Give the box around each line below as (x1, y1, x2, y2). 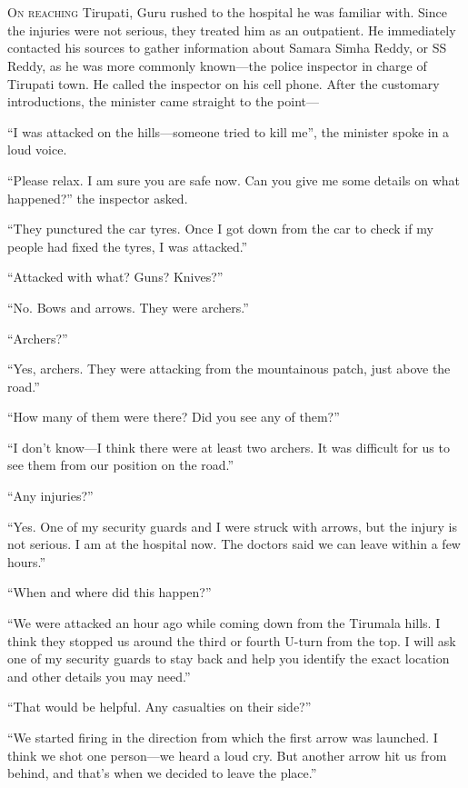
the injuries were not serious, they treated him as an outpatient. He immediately (7, 20, 456, 39)
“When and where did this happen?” (7, 583, 212, 602)
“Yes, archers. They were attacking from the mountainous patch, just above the (7, 359, 451, 378)
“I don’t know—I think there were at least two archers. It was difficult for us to (7, 437, 450, 456)
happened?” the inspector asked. (7, 188, 188, 207)
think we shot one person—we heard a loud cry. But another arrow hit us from (7, 745, 447, 764)
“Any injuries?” (7, 486, 94, 505)
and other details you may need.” (7, 666, 191, 685)
